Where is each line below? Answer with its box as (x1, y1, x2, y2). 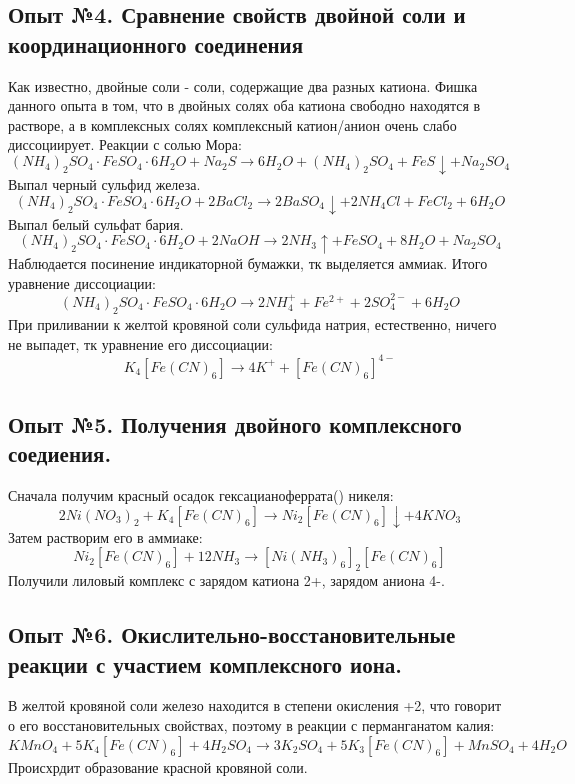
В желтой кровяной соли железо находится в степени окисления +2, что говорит (8, 695, 501, 716)
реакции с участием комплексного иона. (8, 648, 402, 679)
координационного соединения (8, 28, 304, 59)
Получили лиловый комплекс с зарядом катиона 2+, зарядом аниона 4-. (8, 570, 445, 591)
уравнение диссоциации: (8, 272, 157, 293)
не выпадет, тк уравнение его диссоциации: (8, 333, 273, 354)
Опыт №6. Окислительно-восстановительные (8, 619, 456, 650)
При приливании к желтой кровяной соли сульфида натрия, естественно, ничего (8, 314, 497, 335)
